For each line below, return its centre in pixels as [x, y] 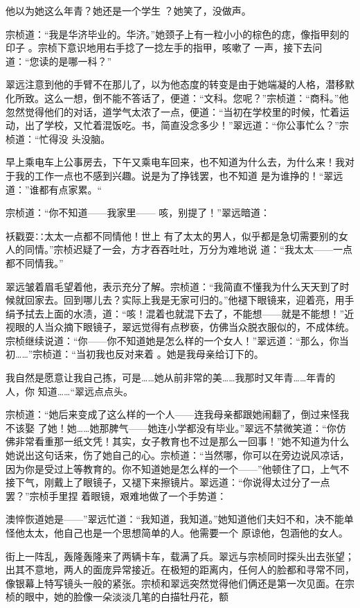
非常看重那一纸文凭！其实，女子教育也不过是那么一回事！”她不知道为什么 [182, 441]
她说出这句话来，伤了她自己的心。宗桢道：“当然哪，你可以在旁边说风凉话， [178, 455]
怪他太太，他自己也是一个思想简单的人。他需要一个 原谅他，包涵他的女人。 [177, 532]
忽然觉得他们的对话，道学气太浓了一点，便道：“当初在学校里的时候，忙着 [173, 111]
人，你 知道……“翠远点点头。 [70, 391]
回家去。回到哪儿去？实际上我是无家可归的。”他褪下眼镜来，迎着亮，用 [184, 300]
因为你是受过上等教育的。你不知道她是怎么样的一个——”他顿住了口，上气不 [178, 468]
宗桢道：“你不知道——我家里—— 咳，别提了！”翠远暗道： [138, 212]
